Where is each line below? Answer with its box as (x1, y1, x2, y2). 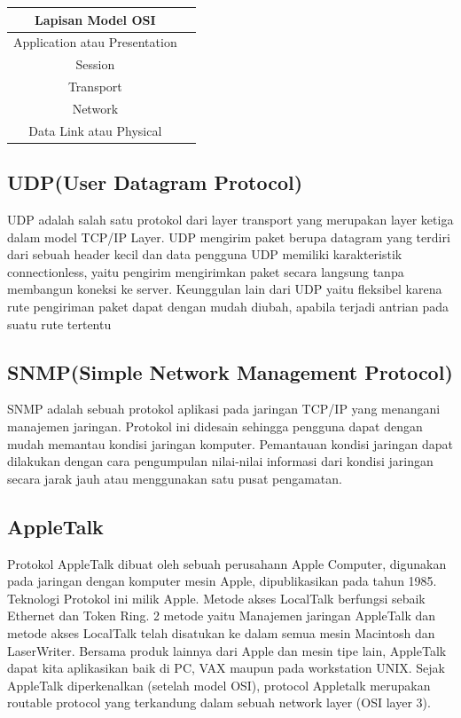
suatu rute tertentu (7, 314, 112, 333)
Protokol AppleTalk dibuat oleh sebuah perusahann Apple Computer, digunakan (7, 554, 447, 572)
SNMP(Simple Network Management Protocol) (7, 358, 453, 385)
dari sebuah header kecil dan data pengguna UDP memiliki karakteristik (7, 245, 402, 264)
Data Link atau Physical (28, 121, 162, 139)
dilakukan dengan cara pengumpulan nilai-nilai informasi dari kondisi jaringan (7, 452, 434, 470)
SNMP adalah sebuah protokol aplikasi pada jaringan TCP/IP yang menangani (7, 399, 441, 418)
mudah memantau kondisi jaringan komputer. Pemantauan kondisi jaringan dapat (7, 434, 453, 453)
